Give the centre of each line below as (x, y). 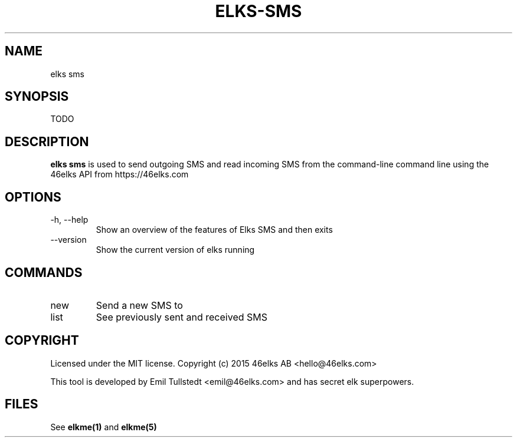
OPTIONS (33, 197)
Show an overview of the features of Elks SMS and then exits (214, 230)
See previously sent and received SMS (181, 317)
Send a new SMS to (139, 305)
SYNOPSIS (37, 97)
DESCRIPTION (47, 141)
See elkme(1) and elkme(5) (104, 427)
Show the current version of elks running (175, 250)
